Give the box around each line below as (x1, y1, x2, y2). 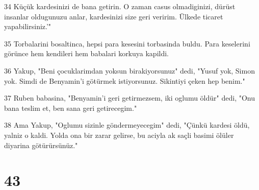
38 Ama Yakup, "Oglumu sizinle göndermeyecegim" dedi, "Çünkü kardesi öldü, (4, 120, 250, 130)
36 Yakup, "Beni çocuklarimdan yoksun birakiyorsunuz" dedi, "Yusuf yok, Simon (4, 65, 255, 76)
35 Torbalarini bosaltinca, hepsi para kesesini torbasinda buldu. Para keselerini (4, 38, 250, 49)
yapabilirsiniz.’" (4, 21, 51, 32)
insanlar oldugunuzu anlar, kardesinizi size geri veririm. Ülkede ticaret (4, 11, 223, 21)
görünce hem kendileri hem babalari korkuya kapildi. (4, 48, 169, 59)
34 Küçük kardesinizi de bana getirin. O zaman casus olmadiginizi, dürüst (4, 1, 236, 11)
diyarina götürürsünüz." (4, 139, 78, 150)
